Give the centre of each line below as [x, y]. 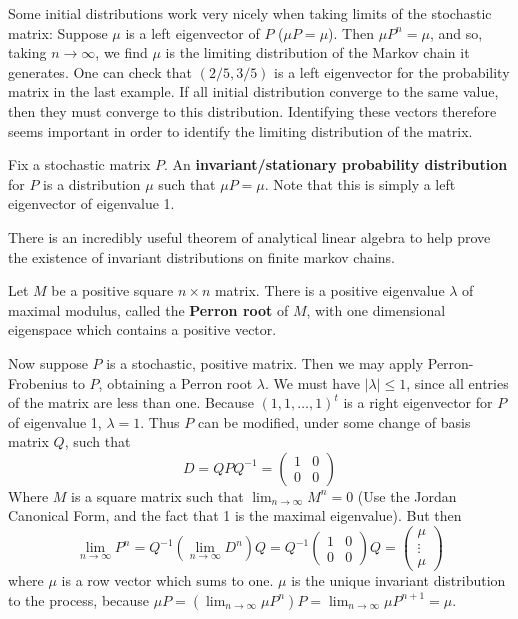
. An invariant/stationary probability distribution [336, 164]
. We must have [312, 382]
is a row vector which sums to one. [167, 580]
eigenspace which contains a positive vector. [142, 329]
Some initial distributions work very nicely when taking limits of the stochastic [250, 13]
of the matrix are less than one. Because [131, 402]
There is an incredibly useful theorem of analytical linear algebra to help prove [249, 236]
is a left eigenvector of [192, 32]
